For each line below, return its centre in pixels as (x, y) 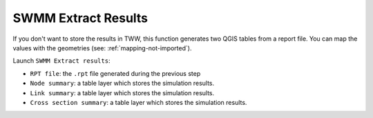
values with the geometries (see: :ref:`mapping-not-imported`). (102, 48)
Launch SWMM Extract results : (61, 61)
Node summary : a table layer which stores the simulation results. (122, 83)
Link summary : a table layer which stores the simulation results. (122, 92)
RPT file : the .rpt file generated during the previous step (115, 73)
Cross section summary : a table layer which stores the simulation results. (138, 102)
